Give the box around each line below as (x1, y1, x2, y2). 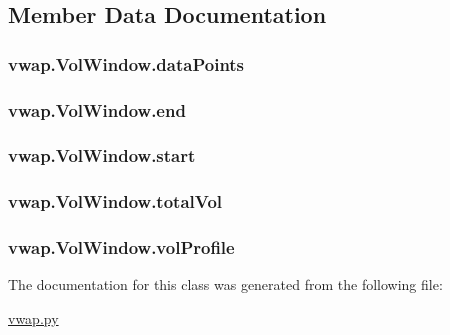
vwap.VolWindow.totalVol (8, 189, 223, 214)
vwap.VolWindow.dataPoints (8, 51, 245, 76)
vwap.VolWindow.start (8, 143, 196, 168)
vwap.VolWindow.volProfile (8, 235, 235, 260)
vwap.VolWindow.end (8, 97, 186, 122)
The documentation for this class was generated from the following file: (8, 274, 443, 295)
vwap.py (8, 307, 59, 328)
